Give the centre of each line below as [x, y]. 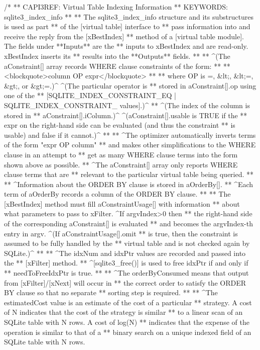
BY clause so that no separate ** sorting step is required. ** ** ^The [111, 292]
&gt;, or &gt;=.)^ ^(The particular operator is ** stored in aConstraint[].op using [130, 85]
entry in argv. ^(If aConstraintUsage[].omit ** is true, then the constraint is [121, 233]
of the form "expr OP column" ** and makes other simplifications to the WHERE [130, 145]
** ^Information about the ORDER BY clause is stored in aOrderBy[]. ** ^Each [129, 184]
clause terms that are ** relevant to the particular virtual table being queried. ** [129, 174]
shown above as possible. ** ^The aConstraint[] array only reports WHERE [121, 164]
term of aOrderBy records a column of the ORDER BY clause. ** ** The [117, 194]
